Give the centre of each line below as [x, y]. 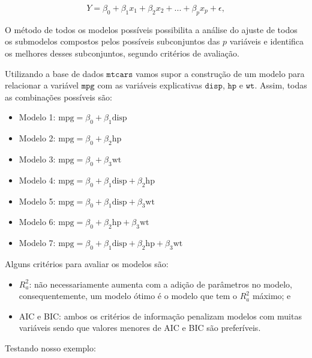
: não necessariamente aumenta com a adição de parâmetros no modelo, [160, 284]
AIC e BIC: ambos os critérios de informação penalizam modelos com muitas [160, 316]
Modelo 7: [37, 243]
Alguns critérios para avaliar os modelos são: [87, 263]
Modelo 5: [37, 201]
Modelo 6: [37, 222]
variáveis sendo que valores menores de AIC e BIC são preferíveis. [140, 328]
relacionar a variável [42, 85]
